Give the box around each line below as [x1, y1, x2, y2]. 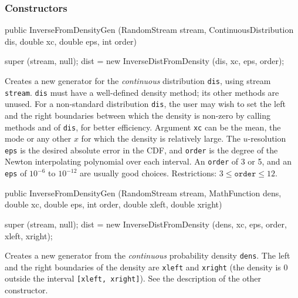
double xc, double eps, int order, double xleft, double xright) [5, 198, 222, 210]
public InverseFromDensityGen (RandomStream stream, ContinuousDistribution [5, 24, 294, 36]
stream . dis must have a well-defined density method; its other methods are [5, 86, 279, 98]
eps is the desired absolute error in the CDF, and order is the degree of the [5, 143, 278, 156]
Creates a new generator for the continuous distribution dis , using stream [5, 75, 271, 86]
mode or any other [5, 132, 72, 145]
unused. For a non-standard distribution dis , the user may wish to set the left [5, 98, 286, 110]
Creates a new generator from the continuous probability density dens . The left [5, 249, 290, 262]
